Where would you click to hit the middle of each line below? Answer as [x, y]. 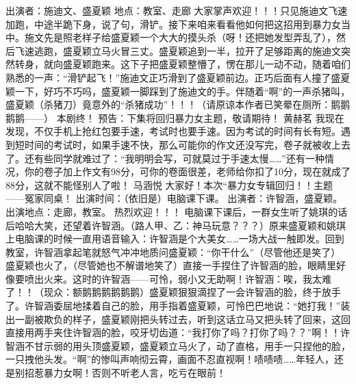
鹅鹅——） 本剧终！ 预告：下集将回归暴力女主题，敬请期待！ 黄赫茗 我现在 [175, 117]
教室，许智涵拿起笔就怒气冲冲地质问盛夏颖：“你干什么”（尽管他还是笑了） [173, 252]
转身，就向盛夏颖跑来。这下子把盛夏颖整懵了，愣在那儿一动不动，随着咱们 [182, 64]
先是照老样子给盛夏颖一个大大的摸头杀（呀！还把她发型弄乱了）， [190, 37]
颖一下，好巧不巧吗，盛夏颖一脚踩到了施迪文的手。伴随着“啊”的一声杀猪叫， [178, 91]
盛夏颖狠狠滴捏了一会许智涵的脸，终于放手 [245, 292]
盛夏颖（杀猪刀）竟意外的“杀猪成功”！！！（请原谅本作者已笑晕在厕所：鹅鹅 [178, 104]
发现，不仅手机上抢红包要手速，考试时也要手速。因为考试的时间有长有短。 [173, 131]
